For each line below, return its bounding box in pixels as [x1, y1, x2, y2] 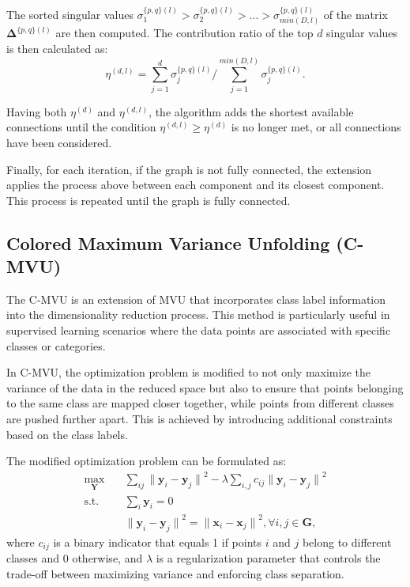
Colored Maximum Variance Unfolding [6, 230, 330, 255]
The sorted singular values [6, 6, 134, 22]
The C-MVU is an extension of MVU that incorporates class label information [6, 290, 386, 307]
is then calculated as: [6, 40, 108, 56]
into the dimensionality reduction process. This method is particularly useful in [6, 306, 390, 323]
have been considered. [6, 134, 112, 150]
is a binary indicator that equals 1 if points [53, 533, 262, 550]
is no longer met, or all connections [231, 119, 401, 135]
